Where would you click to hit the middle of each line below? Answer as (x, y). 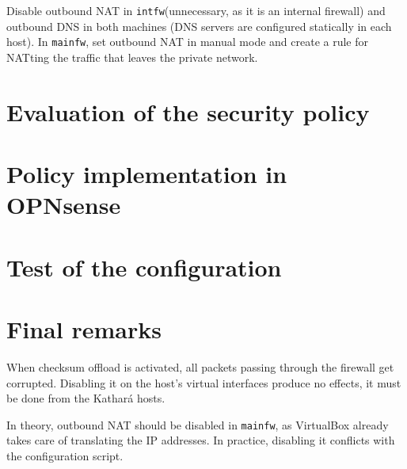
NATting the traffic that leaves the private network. (132, 57)
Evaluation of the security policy (188, 111)
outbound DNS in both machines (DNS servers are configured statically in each (199, 26)
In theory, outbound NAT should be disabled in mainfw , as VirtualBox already (198, 424)
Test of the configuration (144, 267)
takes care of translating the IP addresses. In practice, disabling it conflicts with (201, 440)
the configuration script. (65, 455)
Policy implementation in (147, 174)
